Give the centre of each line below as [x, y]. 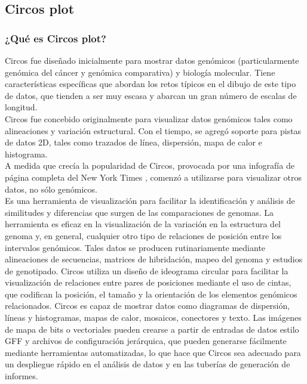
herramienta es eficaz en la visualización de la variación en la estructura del [143, 224]
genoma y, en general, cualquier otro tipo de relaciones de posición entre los [143, 235]
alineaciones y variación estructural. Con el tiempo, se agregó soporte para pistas [153, 130]
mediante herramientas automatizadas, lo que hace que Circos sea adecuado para [153, 352]
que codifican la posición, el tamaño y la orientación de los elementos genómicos [151, 294]
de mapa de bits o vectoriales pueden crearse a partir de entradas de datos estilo [152, 329]
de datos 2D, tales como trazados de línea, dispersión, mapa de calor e [133, 142]
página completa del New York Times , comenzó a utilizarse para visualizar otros [153, 177]
